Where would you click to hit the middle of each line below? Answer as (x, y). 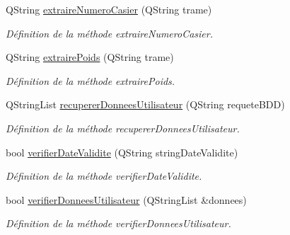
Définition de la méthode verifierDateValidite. (104, 176)
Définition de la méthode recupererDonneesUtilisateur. (123, 128)
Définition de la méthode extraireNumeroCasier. (109, 33)
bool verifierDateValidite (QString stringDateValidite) (122, 152)
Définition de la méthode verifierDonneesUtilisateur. (118, 223)
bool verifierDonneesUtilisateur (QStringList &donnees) (126, 199)
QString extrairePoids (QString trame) (90, 57)
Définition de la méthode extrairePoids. (91, 80)
